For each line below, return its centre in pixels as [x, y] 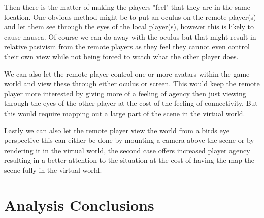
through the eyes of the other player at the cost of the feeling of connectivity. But [131, 103]
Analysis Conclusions [79, 205]
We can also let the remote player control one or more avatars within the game [127, 73]
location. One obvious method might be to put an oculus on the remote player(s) [130, 16]
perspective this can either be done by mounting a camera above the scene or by [129, 140]
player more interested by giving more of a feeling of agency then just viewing [125, 93]
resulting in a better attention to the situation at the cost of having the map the [129, 160]
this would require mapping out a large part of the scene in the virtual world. [125, 113]
